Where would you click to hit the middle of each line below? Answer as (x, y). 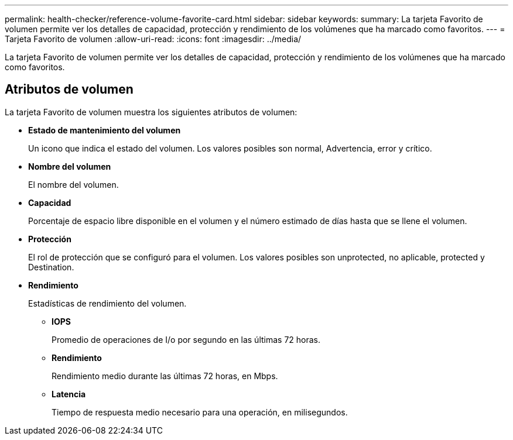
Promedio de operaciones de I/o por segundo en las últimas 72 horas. (186, 339)
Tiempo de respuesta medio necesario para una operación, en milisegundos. (200, 412)
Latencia (69, 394)
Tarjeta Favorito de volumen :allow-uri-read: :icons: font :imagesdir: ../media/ (153, 39)
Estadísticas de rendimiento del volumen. (107, 303)
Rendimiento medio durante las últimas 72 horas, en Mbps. (165, 376)
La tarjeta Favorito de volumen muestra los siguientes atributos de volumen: (151, 112)
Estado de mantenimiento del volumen (105, 130)
